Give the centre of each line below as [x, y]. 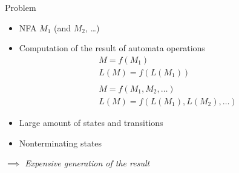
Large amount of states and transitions [91, 122]
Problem [21, 7]
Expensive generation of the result [87, 163]
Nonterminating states [61, 143]
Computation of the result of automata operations [112, 48]
